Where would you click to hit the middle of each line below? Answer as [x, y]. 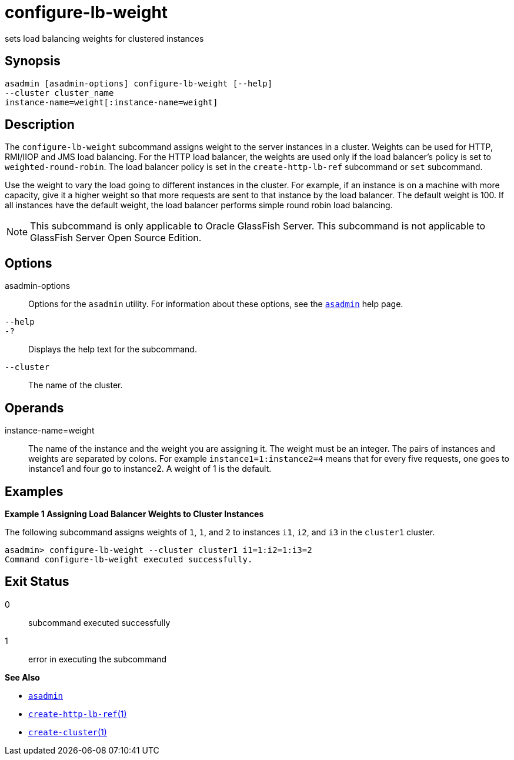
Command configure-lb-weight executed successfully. [129, 559]
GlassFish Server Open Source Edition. [116, 238]
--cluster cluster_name [59, 93]
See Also [22, 677]
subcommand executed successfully [99, 622]
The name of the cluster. [76, 385]
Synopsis [33, 61]
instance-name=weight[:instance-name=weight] [111, 102]
